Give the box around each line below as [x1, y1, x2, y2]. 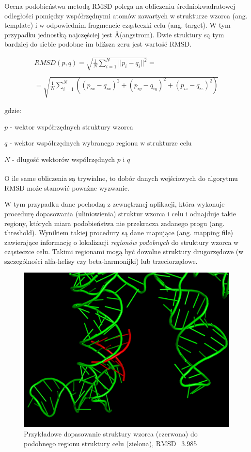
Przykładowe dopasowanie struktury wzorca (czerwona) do [24, 429, 198, 439]
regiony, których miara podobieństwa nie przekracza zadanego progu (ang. [4, 218, 225, 228]
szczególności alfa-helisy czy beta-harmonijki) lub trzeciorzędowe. [4, 256, 198, 266]
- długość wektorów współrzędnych [12, 154, 115, 164]
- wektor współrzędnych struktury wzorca [10, 121, 133, 131]
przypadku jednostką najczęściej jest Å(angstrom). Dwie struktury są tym [4, 29, 224, 39]
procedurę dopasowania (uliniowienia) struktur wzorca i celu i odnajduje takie [4, 208, 236, 218]
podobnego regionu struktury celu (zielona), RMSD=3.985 [24, 438, 197, 448]
